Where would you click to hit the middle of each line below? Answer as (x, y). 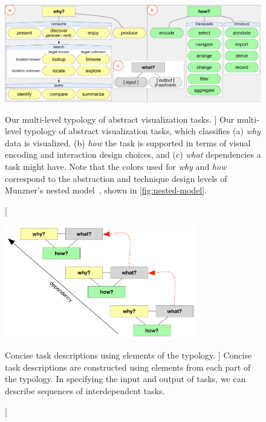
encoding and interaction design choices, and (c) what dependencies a (133, 154)
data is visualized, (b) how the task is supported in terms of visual (128, 142)
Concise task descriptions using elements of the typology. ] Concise (128, 355)
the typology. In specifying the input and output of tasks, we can (125, 379)
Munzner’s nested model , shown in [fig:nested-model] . (106, 190)
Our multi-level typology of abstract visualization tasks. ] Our (120, 119)
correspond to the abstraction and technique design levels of (116, 178)
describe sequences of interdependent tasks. (85, 390)
